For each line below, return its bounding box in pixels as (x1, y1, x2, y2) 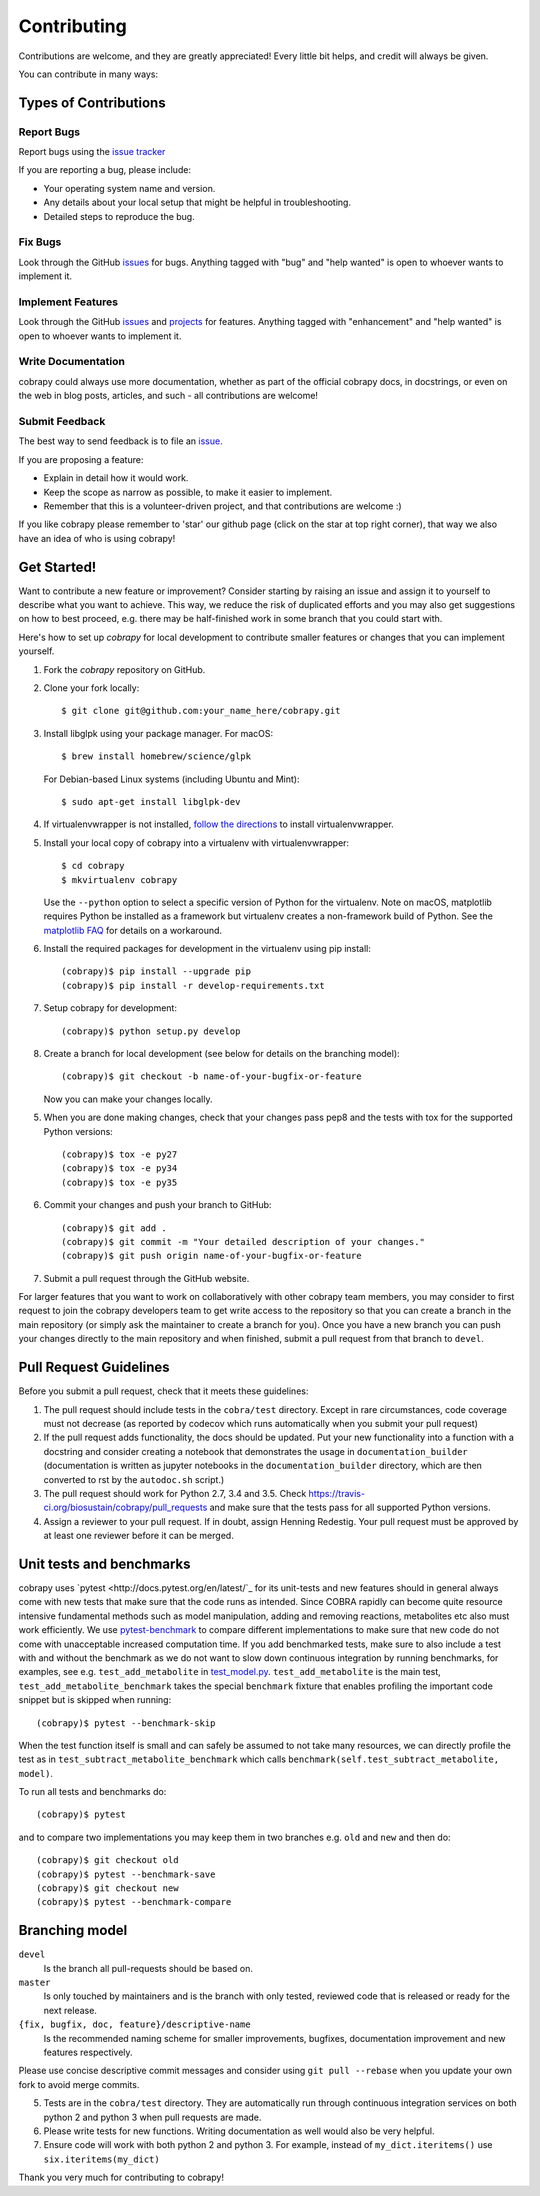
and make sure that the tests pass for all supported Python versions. (209, 1501, 491, 1514)
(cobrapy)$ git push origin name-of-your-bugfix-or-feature (61, 1250, 362, 1262)
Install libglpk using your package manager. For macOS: (43, 727, 274, 739)
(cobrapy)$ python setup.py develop (61, 1025, 241, 1037)
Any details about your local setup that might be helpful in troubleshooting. (43, 196, 352, 209)
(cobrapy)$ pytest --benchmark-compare (36, 1896, 232, 1908)
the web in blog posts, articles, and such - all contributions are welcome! (18, 390, 319, 402)
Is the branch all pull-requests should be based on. (43, 1962, 254, 1974)
